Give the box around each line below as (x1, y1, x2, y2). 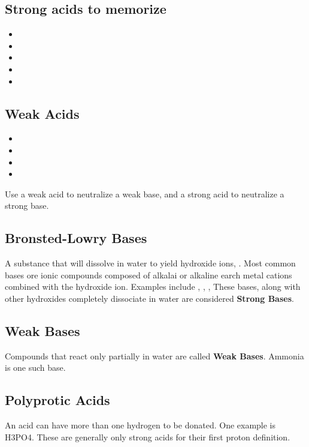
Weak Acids (5, 104, 80, 122)
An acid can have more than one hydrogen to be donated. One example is (5, 419, 276, 431)
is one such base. (5, 361, 66, 374)
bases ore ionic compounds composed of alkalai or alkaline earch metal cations (5, 268, 292, 281)
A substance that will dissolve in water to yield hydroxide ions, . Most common (5, 257, 296, 269)
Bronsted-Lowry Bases (5, 229, 147, 247)
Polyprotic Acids (5, 391, 110, 409)
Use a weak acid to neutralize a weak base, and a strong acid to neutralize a (5, 187, 284, 200)
